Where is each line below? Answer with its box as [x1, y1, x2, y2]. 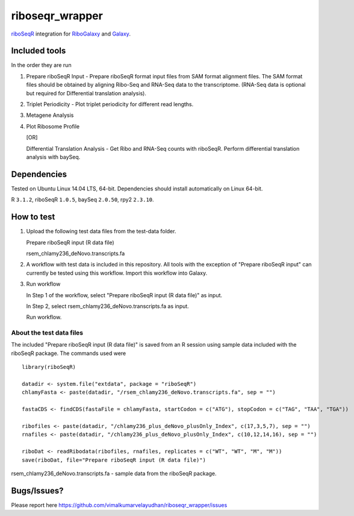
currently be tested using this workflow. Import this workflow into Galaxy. [26, 269, 208, 277]
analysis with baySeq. [26, 153, 81, 160]
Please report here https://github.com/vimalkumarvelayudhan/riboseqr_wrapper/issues [11, 501, 228, 509]
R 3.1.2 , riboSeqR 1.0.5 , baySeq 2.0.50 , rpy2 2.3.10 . [11, 196, 154, 203]
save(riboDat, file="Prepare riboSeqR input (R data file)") [22, 456, 206, 464]
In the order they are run [11, 61, 72, 69]
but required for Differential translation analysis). [26, 89, 147, 96]
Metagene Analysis [26, 112, 74, 119]
